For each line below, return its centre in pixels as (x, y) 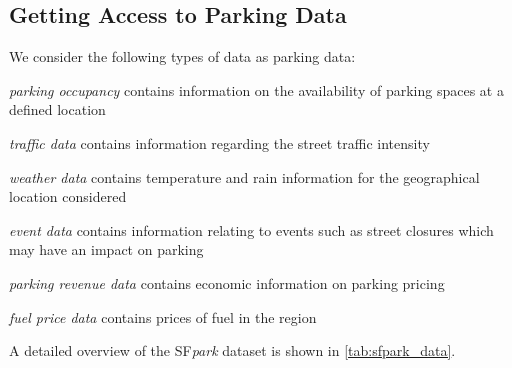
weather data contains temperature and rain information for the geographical (244, 176)
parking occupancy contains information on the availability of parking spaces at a (256, 89)
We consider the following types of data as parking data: (182, 56)
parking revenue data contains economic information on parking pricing (227, 282)
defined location (57, 109)
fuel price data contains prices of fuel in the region (163, 316)
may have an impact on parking (106, 249)
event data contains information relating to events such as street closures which (251, 229)
